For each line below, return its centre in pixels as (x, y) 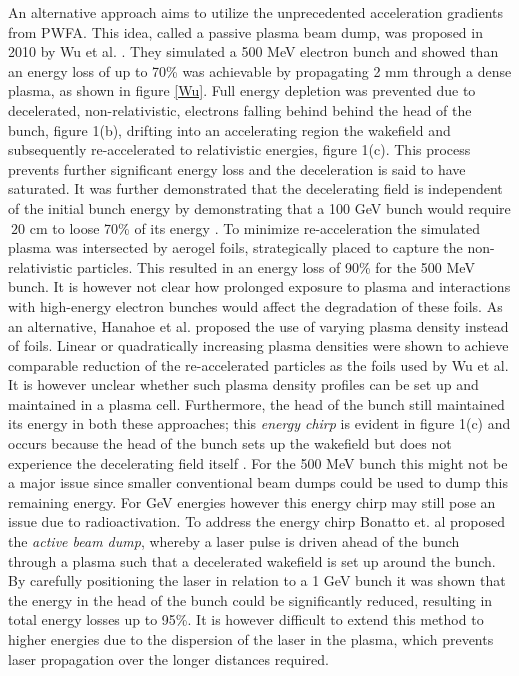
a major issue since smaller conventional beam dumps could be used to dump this (258, 482)
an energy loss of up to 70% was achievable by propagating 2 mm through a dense (260, 70)
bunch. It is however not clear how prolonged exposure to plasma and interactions (259, 286)
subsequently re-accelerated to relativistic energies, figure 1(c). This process (239, 149)
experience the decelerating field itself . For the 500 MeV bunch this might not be (258, 462)
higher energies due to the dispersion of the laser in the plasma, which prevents (251, 639)
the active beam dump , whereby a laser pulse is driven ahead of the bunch (234, 541)
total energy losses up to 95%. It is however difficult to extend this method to (246, 619)
